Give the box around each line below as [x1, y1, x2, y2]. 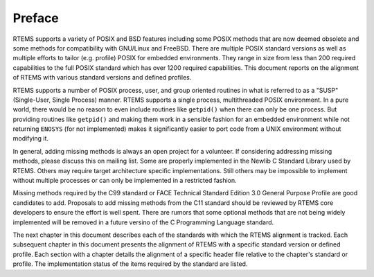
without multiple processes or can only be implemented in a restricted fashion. [12, 177, 237, 185]
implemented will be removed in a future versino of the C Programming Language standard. [12, 218, 274, 226]
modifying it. [12, 134, 48, 143]
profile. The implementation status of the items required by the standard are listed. [12, 260, 248, 268]
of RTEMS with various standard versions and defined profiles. [12, 73, 192, 82]
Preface [12, 10, 59, 26]
